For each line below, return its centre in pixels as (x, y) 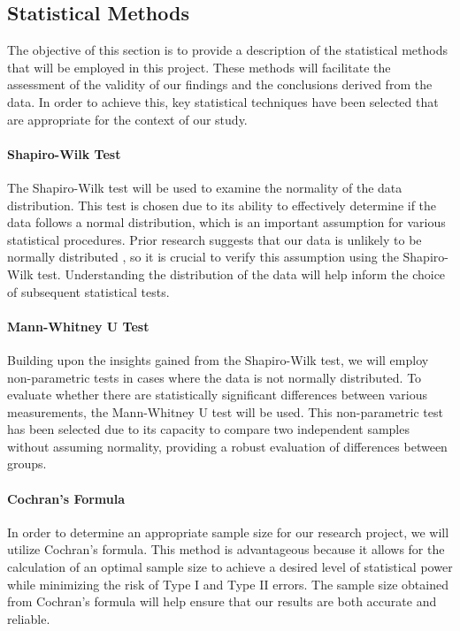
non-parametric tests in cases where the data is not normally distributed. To (215, 377)
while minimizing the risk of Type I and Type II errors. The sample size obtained (228, 584)
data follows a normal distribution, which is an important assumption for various (226, 222)
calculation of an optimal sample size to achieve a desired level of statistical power (230, 567)
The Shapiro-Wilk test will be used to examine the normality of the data (205, 187)
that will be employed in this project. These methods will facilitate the (199, 67)
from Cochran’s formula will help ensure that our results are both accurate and (222, 601)
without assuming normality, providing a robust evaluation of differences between (227, 446)
